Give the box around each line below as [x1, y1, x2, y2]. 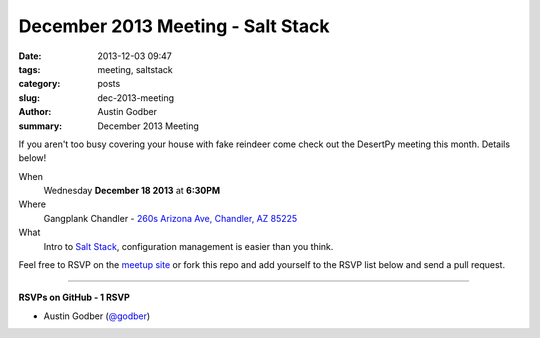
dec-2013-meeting [97, 91, 175, 104]
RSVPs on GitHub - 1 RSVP [18, 291, 130, 304]
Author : [18, 106, 52, 118]
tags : [18, 63, 41, 75]
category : [18, 78, 61, 90]
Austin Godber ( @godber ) [43, 310, 151, 322]
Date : [18, 50, 42, 62]
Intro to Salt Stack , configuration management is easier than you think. [43, 240, 334, 252]
